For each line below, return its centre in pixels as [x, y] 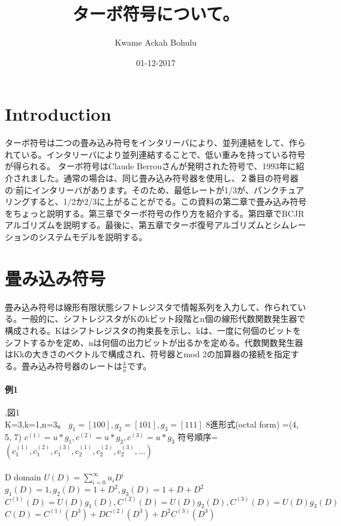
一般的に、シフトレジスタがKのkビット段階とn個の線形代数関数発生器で [163, 319]
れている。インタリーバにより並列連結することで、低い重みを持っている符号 [155, 154]
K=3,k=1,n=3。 [35, 424]
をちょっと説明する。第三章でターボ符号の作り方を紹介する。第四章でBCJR [155, 213]
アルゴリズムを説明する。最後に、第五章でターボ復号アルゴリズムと [139, 225]
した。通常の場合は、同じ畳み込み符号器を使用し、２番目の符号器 [168, 178]
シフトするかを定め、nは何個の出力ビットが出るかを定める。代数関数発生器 [154, 342]
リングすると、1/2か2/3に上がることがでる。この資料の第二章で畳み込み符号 [156, 201]
